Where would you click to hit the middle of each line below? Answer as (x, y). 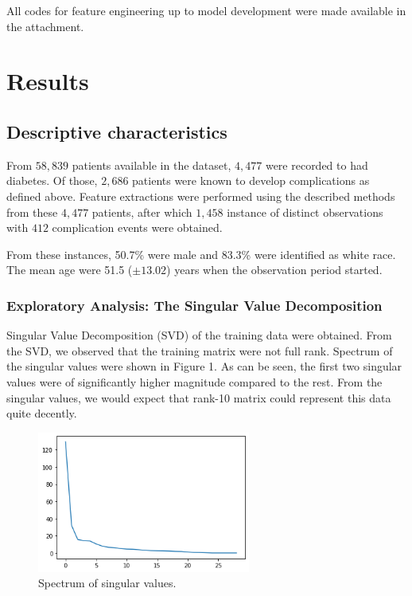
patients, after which (142, 212)
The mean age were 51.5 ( (70, 270)
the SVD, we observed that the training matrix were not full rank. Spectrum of (200, 350)
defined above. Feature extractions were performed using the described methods (201, 196)
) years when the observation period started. (274, 270)
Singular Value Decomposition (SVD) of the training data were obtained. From (199, 335)
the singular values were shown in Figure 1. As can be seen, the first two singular (204, 366)
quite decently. (42, 413)
